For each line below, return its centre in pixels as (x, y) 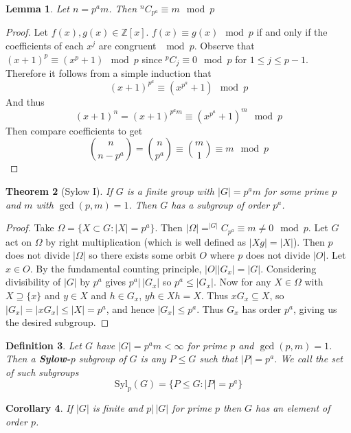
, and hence (130, 308)
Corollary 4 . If (39, 408)
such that (218, 359)
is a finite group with (170, 191)
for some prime (296, 191)
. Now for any (242, 282)
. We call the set (308, 359)
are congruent (127, 46)
